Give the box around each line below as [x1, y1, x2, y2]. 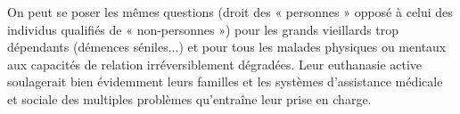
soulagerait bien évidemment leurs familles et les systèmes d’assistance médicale [7, 72, 443, 91]
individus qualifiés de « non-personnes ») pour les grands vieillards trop [7, 20, 399, 38]
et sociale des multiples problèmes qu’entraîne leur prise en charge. [7, 89, 372, 108]
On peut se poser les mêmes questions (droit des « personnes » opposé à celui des [7, 3, 453, 20]
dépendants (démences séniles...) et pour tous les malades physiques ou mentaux [7, 37, 447, 56]
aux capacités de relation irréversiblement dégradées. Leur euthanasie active [7, 54, 423, 73]
